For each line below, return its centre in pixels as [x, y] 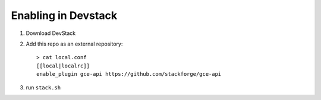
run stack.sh [43, 87]
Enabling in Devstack [64, 15]
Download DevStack [51, 33]
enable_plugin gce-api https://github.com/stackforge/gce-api [129, 74]
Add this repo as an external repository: [74, 44]
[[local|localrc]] [63, 66]
